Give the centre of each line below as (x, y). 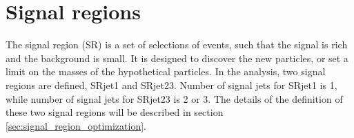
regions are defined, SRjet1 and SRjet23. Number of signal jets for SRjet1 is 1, (171, 85)
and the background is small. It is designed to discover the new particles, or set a (177, 58)
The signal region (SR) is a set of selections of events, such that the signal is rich (177, 45)
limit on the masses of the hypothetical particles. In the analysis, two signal (166, 71)
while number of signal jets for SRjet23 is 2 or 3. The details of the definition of (174, 98)
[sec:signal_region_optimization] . (76, 125)
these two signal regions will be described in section (115, 112)
